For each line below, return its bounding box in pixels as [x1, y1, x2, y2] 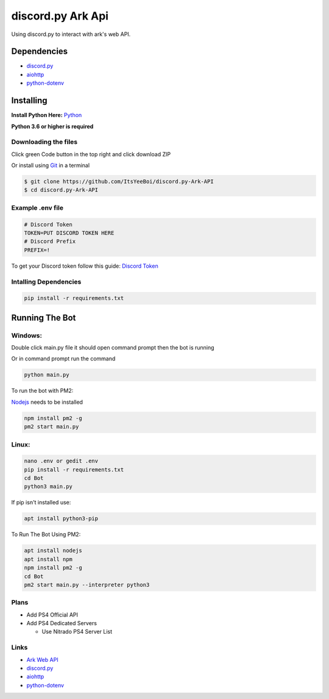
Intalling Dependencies [11, 278, 82, 286]
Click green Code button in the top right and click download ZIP [11, 150, 171, 158]
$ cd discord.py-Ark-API [24, 187, 99, 193]
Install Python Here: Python [11, 112, 82, 119]
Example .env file [11, 203, 64, 212]
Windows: [11, 331, 43, 340]
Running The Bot [11, 312, 76, 323]
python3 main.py [24, 483, 73, 490]
